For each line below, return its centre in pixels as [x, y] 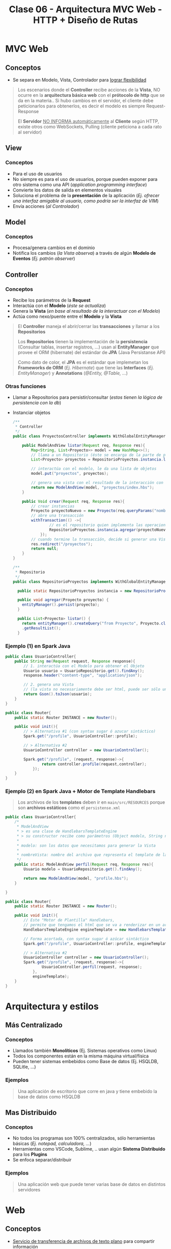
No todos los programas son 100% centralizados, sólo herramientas [84, 1138]
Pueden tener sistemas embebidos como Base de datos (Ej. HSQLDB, [85, 1062]
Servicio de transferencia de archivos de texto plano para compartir [84, 1241]
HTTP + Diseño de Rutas [85, 20]
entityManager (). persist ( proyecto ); [61, 605]
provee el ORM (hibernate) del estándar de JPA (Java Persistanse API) [92, 352]
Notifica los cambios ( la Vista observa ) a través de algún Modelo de [84, 253]
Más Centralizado [34, 1025]
